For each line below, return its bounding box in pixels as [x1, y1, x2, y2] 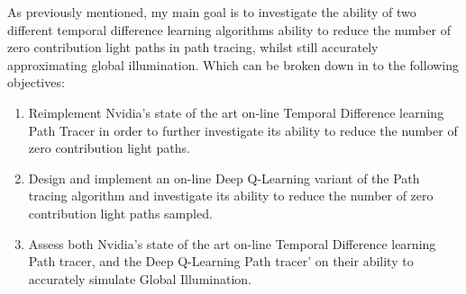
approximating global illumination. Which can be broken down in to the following [7, 55, 460, 74]
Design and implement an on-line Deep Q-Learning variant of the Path [28, 168, 420, 187]
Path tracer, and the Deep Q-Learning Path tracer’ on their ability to [28, 252, 414, 271]
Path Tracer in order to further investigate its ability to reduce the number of [28, 120, 458, 139]
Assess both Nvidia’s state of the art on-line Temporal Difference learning [28, 234, 436, 253]
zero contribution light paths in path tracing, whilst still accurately [7, 38, 379, 57]
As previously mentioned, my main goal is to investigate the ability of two [7, 3, 416, 21]
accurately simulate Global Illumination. [28, 269, 251, 288]
